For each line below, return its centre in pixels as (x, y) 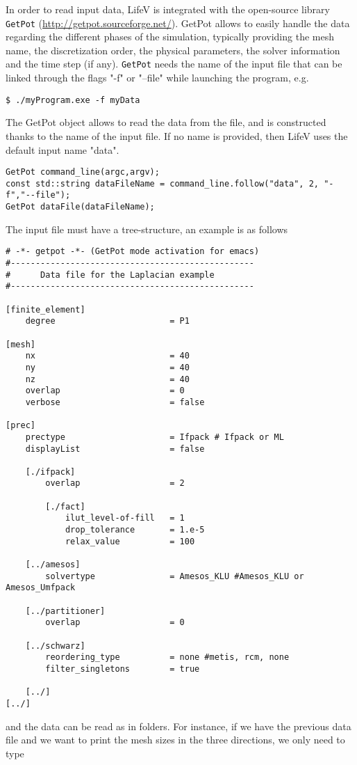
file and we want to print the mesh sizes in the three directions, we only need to (175, 740)
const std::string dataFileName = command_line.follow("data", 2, (163, 183)
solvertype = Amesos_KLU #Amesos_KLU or (175, 576)
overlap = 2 (115, 483)
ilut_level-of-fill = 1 (125, 518)
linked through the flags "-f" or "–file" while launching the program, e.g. (157, 78)
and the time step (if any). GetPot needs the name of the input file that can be (174, 64)
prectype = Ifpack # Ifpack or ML (155, 437)
